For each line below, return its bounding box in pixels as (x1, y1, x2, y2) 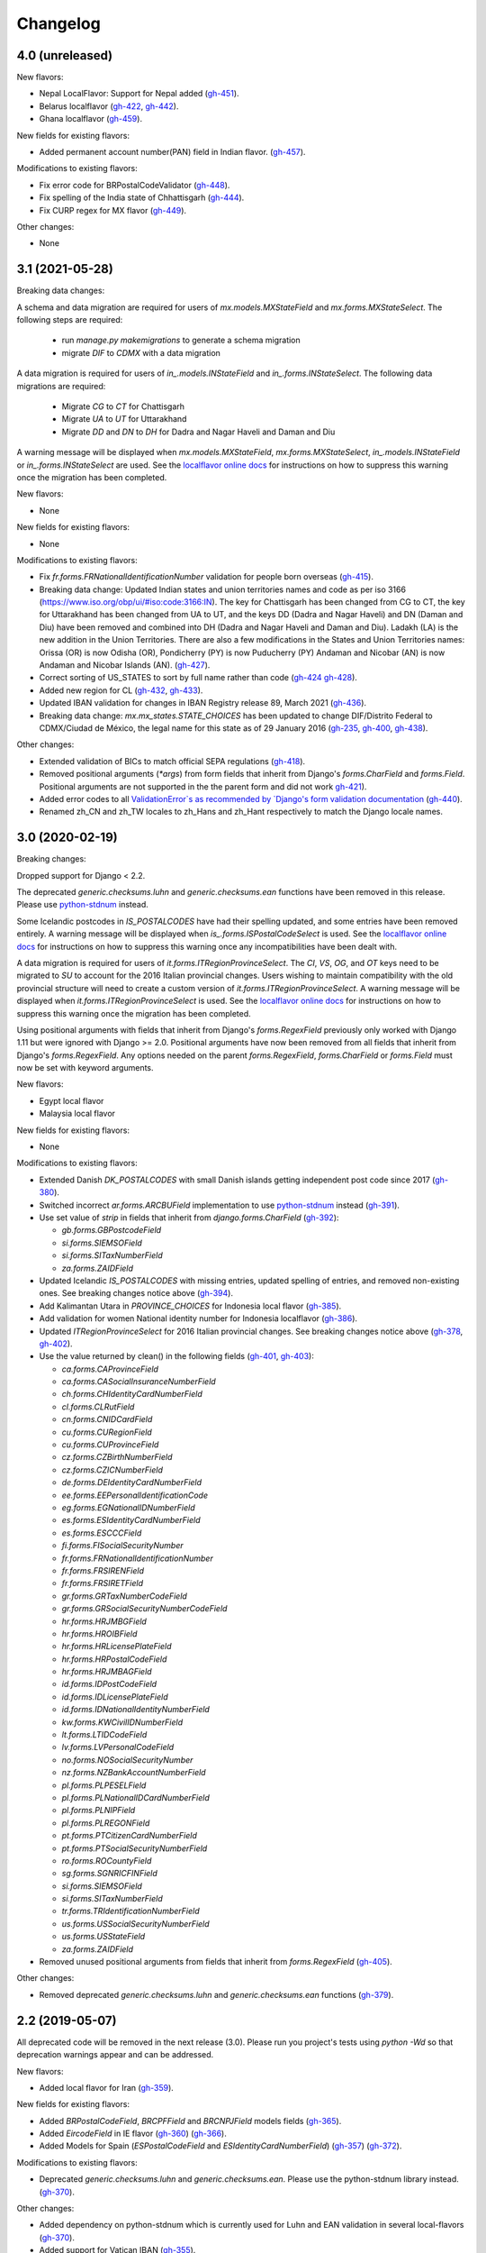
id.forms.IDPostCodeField (61, 1679, 157, 1690)
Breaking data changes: (16, 285, 105, 296)
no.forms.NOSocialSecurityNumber (61, 1754, 193, 1765)
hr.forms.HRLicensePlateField (61, 1641, 172, 1652)
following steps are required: (16, 315, 123, 325)
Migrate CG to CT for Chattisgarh (61, 401, 184, 412)
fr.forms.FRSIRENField (61, 1564, 144, 1576)
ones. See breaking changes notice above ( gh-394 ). (39, 1288, 234, 1299)
